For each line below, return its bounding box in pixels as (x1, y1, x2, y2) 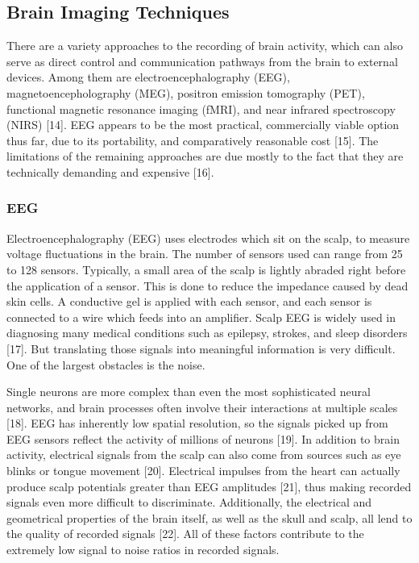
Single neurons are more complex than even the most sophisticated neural (6, 383, 371, 400)
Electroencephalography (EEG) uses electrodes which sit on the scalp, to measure (6, 229, 410, 246)
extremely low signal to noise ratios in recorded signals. (6, 541, 280, 558)
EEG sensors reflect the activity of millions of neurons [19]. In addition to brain (6, 430, 400, 447)
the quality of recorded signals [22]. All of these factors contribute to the (6, 525, 364, 542)
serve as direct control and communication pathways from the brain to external (6, 52, 398, 69)
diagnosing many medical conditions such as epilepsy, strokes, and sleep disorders (6, 324, 408, 341)
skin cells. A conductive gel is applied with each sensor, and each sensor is (6, 293, 372, 310)
